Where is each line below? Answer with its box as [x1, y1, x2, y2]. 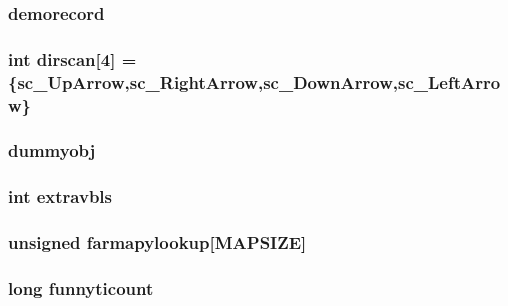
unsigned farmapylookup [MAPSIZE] [8, 230, 307, 255]
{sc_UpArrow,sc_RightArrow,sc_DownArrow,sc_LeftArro [8, 69, 501, 94]
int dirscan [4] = [8, 46, 137, 71]
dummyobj [8, 138, 96, 163]
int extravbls [8, 184, 113, 209]
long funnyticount [8, 275, 154, 300]
